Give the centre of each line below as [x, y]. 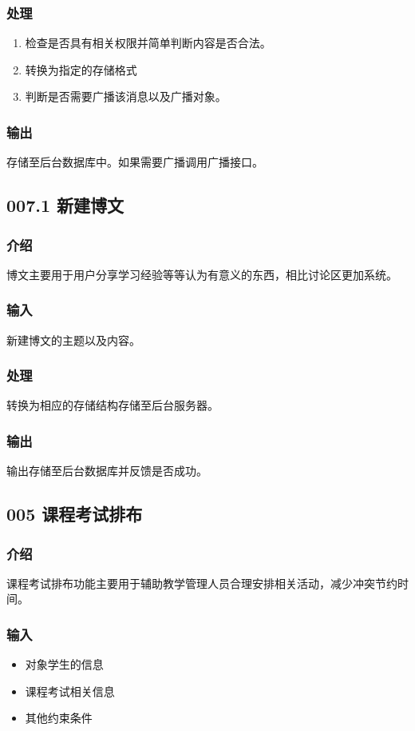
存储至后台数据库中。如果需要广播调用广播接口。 [135, 162]
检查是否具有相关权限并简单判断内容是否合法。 [148, 43]
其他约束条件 [59, 718]
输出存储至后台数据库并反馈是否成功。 [107, 471]
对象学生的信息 [64, 664]
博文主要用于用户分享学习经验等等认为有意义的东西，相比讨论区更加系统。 [202, 274]
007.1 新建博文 [65, 205]
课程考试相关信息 [70, 691]
